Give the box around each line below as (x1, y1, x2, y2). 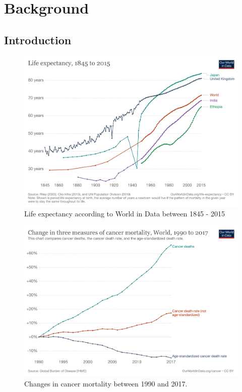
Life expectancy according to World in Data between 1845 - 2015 (24, 208, 225, 219)
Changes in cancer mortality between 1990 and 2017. (24, 378, 188, 388)
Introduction (4, 32, 72, 47)
